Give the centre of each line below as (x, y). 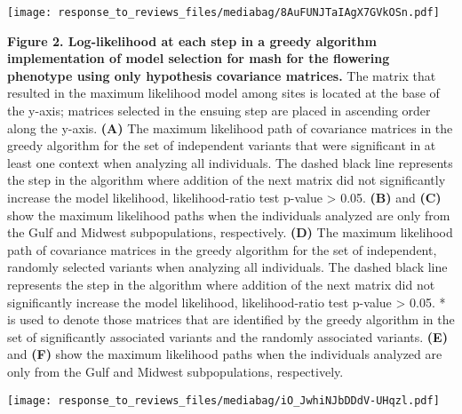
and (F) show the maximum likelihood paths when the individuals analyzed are (225, 354)
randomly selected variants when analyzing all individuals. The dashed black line (227, 267)
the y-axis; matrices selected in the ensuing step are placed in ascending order (219, 111)
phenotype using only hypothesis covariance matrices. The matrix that (222, 75)
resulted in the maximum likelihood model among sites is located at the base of (223, 93)
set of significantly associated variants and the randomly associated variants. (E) (227, 336)
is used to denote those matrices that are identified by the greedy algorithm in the (231, 319)
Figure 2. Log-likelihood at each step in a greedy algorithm (192, 40)
